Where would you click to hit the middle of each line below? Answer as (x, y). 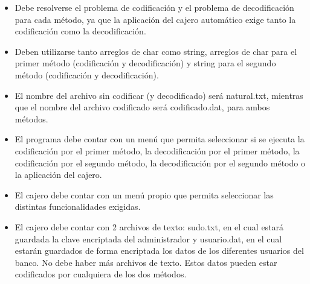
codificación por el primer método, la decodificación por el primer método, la (157, 150)
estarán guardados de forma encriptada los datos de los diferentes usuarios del (159, 251)
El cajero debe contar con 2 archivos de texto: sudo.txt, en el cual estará (149, 226)
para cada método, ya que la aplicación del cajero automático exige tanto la (155, 19)
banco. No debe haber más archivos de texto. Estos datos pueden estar (146, 262)
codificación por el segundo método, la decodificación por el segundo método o (160, 163)
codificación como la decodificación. (80, 31)
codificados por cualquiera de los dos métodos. (101, 274)
